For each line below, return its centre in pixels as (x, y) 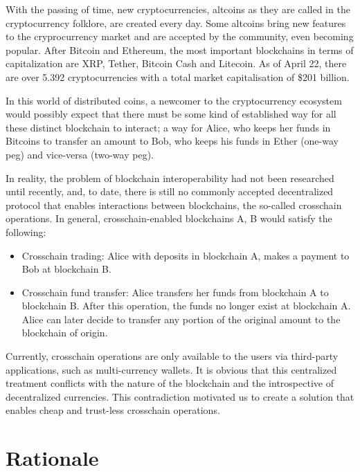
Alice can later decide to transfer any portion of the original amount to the (181, 319)
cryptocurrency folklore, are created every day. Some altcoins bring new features (176, 22)
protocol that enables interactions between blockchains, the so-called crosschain (174, 205)
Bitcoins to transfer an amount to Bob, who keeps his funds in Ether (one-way (172, 141)
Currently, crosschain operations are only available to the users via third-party (172, 356)
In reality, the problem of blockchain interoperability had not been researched (170, 178)
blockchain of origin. (65, 333)
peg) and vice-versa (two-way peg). (80, 154)
